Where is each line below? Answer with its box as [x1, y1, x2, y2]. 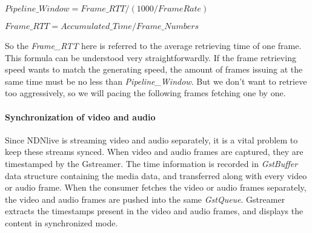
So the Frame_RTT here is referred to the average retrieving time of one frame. [5, 39, 302, 51]
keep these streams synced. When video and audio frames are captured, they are [5, 145, 304, 158]
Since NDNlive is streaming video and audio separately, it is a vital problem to [5, 133, 298, 146]
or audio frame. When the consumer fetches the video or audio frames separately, [5, 181, 307, 194]
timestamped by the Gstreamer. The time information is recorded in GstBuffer [5, 157, 298, 169]
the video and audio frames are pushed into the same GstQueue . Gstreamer [5, 192, 285, 205]
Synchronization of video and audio [5, 110, 156, 123]
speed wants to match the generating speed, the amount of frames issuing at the [5, 63, 303, 76]
